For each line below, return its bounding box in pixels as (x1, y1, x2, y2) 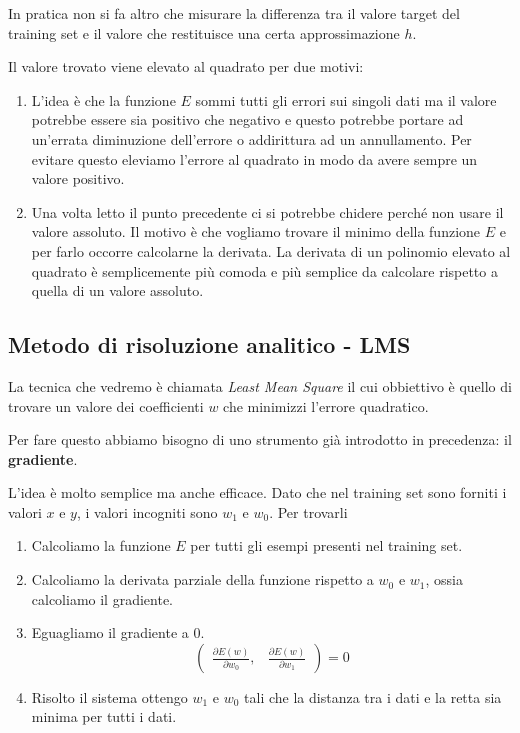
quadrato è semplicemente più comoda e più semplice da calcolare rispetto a (31, 260, 498, 281)
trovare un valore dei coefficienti (8, 395, 204, 416)
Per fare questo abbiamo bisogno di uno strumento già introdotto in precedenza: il (8, 429, 512, 450)
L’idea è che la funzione (31, 89, 176, 110)
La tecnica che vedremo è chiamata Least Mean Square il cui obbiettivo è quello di (8, 375, 512, 396)
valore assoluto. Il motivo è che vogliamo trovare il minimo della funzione (31, 221, 481, 242)
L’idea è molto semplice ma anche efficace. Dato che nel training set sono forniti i (8, 482, 507, 503)
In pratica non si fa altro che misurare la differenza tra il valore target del (8, 3, 460, 23)
